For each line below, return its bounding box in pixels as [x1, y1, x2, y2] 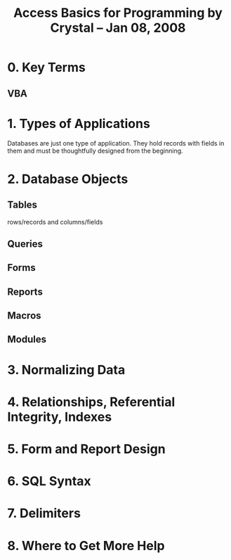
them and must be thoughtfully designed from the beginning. [7, 146, 184, 155]
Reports [7, 286, 44, 298]
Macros [7, 310, 41, 322]
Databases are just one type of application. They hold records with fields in [7, 139, 225, 147]
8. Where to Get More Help [7, 537, 165, 554]
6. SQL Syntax [7, 473, 91, 490]
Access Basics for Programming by [13, 5, 223, 21]
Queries [7, 238, 44, 250]
